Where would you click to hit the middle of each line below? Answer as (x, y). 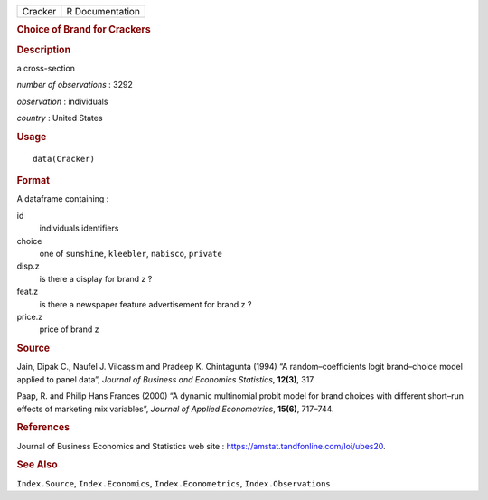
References (43, 428)
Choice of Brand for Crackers (84, 30)
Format (33, 181)
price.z (30, 316)
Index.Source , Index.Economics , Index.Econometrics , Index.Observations (174, 483)
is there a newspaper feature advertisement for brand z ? (145, 304)
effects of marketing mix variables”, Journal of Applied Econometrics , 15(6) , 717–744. (175, 409)
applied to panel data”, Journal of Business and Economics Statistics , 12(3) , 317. (166, 379)
